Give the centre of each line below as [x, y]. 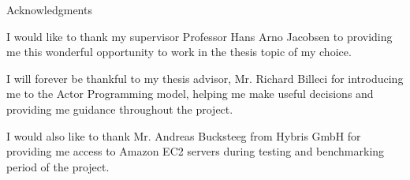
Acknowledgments [49, 9]
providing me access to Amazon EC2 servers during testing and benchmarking [196, 151]
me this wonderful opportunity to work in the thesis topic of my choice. [179, 52]
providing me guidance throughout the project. [120, 109]
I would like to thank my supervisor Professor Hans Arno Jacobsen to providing [199, 36]
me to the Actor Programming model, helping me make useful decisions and [190, 94]
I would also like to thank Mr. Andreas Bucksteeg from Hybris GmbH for [184, 135]
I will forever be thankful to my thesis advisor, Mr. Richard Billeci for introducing [205, 78]
